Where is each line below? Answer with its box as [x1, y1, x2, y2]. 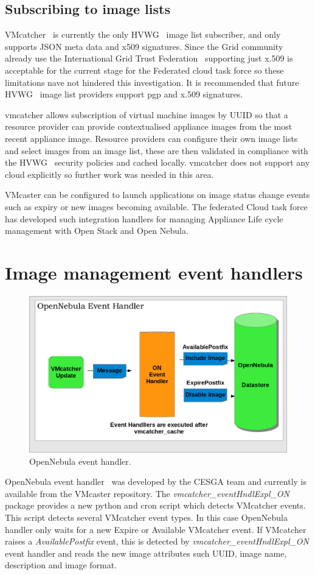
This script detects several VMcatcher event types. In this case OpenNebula [5, 510, 288, 523]
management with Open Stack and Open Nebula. [5, 224, 189, 237]
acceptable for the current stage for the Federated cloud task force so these [5, 63, 284, 76]
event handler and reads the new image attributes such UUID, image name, [5, 546, 287, 559]
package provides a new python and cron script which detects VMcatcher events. [5, 499, 306, 512]
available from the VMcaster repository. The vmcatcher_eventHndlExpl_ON [5, 487, 290, 499]
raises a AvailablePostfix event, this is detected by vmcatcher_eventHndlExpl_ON [5, 535, 310, 548]
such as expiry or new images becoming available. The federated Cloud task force [5, 200, 308, 213]
